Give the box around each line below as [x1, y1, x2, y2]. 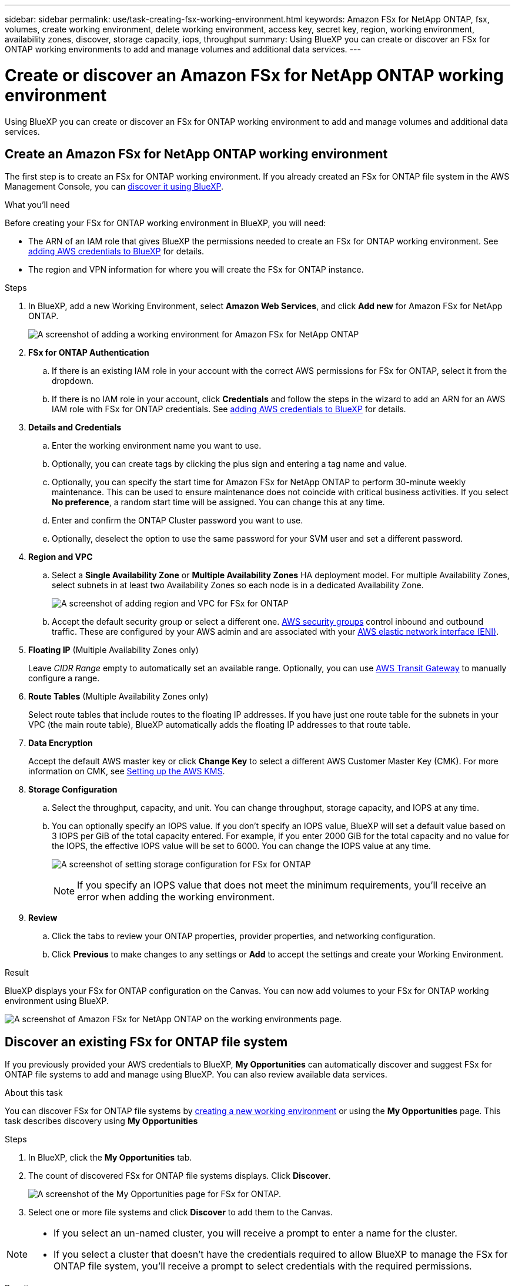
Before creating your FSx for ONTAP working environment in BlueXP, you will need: [5, 218, 326, 228]
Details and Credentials [28, 422, 122, 433]
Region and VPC [28, 552, 93, 562]
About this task [5, 1088, 63, 1098]
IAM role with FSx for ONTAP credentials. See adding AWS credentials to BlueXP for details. [52, 404, 406, 415]
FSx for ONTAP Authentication [28, 347, 149, 358]
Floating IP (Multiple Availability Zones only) [28, 645, 199, 655]
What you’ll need [5, 200, 70, 210]
